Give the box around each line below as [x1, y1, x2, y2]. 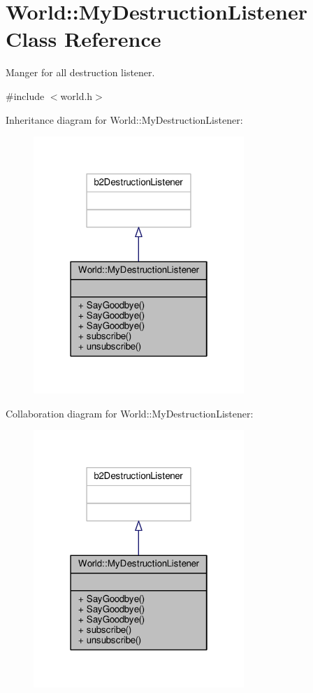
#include [6, 88, 45, 103]
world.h [60, 88, 93, 103]
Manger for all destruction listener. [6, 65, 155, 80]
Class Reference [6, 24, 161, 53]
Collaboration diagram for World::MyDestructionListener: [6, 406, 254, 420]
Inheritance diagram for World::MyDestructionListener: [6, 112, 243, 127]
